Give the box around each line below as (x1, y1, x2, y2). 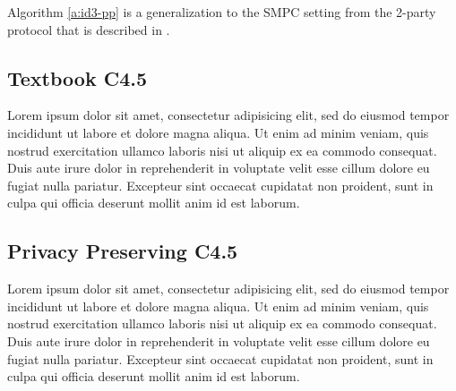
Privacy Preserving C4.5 (7, 237, 238, 265)
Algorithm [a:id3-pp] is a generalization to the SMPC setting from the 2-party (7, 3, 436, 21)
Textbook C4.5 (7, 64, 147, 91)
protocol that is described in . (7, 20, 170, 38)
